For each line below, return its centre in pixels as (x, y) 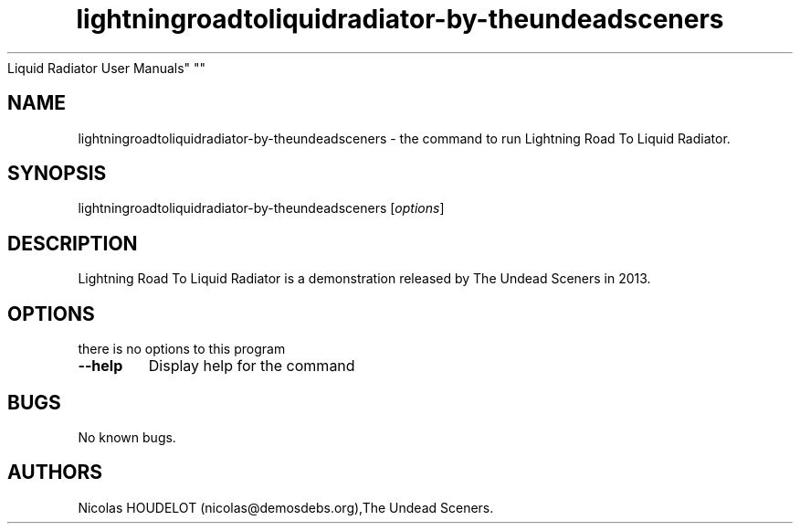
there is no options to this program (182, 349)
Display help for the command (252, 366)
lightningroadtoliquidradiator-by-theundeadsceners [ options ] (261, 208)
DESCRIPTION (73, 243)
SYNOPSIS (57, 174)
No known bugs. (127, 437)
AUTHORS (55, 473)
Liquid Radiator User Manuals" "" (107, 68)
